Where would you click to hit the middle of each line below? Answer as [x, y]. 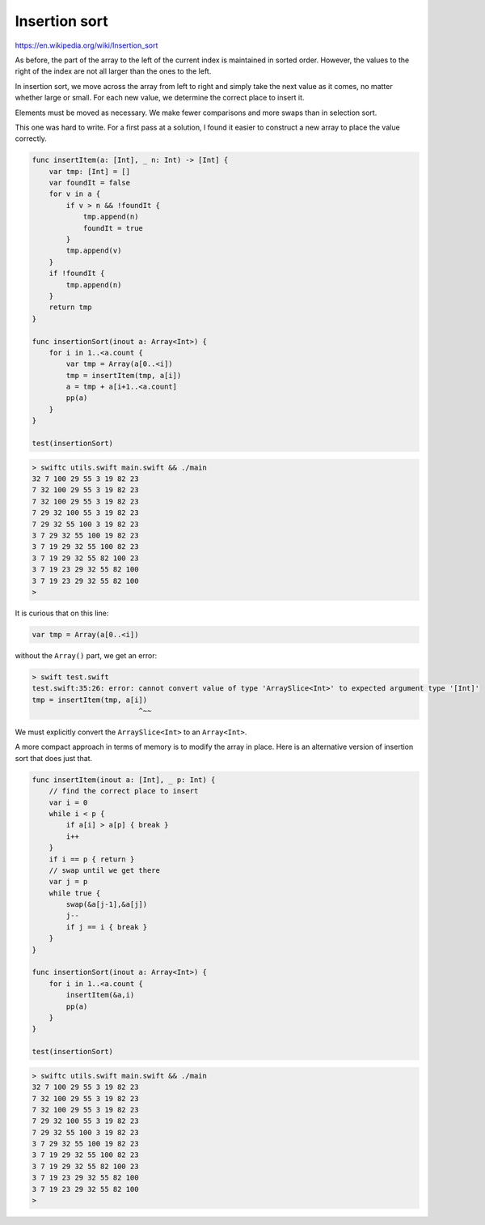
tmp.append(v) [94, 251]
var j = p [68, 882]
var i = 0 [68, 802]
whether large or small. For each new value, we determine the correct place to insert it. [160, 98]
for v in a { [75, 194]
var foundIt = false [90, 183]
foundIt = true [113, 228]
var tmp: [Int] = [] [90, 171]
